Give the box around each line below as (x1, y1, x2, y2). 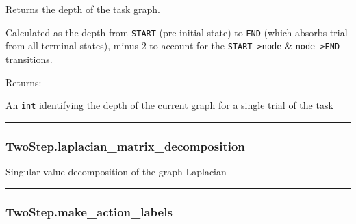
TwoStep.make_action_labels (5, 203, 173, 221)
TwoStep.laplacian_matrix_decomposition (5, 137, 245, 154)
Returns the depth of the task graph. (5, 2, 161, 16)
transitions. (5, 51, 53, 66)
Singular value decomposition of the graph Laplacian (5, 164, 227, 178)
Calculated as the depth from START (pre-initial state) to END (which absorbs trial (5, 25, 348, 39)
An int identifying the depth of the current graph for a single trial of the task (5, 98, 333, 112)
